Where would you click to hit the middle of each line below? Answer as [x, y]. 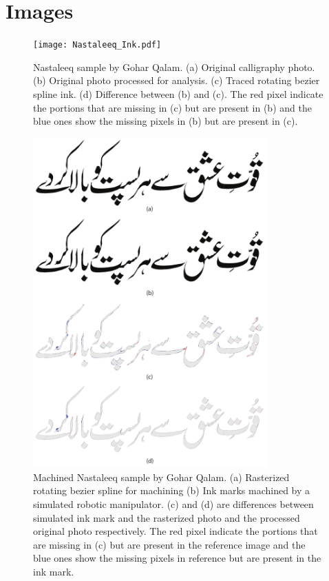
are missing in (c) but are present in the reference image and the [169, 544]
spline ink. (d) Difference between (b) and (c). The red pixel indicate [178, 93]
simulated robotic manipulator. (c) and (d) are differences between [173, 503]
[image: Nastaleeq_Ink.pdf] [97, 45]
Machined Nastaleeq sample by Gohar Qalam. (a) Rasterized [161, 477]
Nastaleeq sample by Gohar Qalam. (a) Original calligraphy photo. [174, 67]
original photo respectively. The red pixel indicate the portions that [176, 531]
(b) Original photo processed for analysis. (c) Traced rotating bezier [177, 80]
